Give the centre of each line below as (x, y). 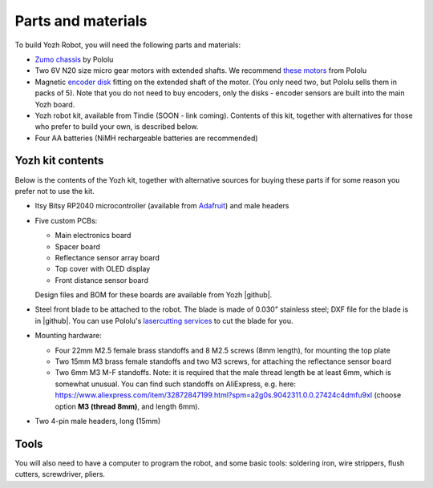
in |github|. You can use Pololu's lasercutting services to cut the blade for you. (164, 321)
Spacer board (77, 246)
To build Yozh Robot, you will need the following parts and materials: (127, 45)
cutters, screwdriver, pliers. (60, 474)
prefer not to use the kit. (55, 191)
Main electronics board (93, 236)
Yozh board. (55, 104)
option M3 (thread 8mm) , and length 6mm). (127, 406)
